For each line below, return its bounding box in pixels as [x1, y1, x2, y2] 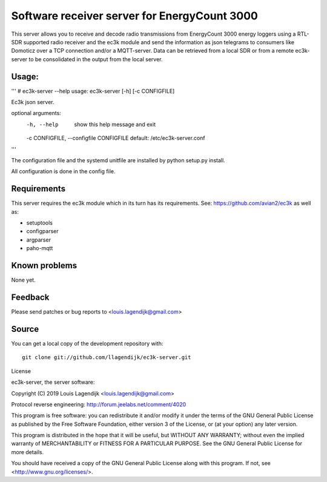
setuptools [26, 219, 53, 226]
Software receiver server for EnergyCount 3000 [11, 9, 259, 22]
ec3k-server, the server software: [11, 378, 95, 386]
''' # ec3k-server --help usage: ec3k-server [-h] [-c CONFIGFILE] [11, 87, 175, 94]
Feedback [11, 292, 50, 302]
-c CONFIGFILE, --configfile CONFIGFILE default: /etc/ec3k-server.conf [26, 134, 205, 142]
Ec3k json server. [11, 99, 54, 106]
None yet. [11, 276, 36, 284]
